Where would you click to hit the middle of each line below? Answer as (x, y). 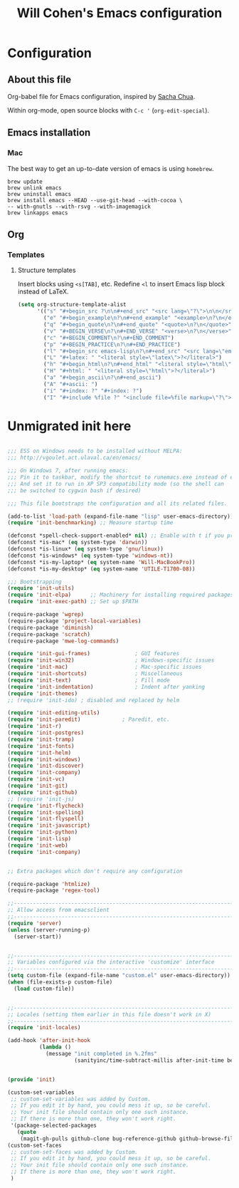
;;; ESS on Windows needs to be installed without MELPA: (95, 451)
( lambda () (55, 1047)
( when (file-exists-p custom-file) (60, 982)
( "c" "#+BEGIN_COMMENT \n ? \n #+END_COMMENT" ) (109, 338)
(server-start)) (38, 937)
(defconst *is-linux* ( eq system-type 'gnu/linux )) (85, 549)
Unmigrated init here (69, 426)
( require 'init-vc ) (36, 779)
